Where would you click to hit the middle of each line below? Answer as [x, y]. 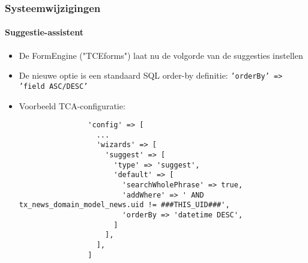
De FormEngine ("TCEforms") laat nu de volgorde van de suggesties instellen [161, 55]
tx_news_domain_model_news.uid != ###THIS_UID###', [124, 205]
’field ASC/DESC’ [53, 86]
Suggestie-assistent [44, 32]
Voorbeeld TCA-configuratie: [72, 105]
